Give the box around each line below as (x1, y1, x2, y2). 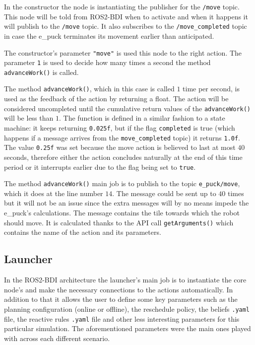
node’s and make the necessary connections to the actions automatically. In (4, 284, 233, 294)
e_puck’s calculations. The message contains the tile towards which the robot (4, 207, 240, 218)
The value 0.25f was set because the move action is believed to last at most (4, 142, 236, 152)
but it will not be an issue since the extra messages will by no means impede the (4, 198, 249, 208)
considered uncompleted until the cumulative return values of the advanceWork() (4, 103, 251, 113)
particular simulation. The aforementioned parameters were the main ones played (4, 323, 251, 334)
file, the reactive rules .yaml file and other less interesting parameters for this (4, 313, 240, 324)
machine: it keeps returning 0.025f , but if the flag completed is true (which (4, 122, 235, 133)
